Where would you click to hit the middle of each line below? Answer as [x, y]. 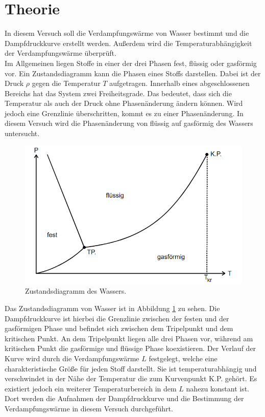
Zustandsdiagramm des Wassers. [76, 291]
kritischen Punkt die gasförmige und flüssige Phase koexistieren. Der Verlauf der [130, 348]
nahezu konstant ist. [218, 388]
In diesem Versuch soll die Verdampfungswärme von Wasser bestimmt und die [127, 33]
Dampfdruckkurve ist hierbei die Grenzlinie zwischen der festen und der [117, 318]
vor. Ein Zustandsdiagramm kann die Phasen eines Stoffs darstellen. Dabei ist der [133, 73]
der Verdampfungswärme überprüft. [61, 53]
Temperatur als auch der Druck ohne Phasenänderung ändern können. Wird [124, 103]
